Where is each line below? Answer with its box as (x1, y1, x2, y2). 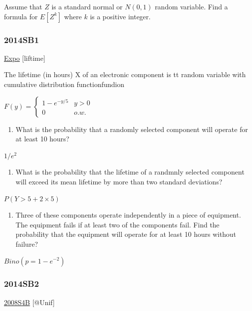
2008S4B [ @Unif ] (4, 297, 55, 307)
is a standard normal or (51, 1, 123, 11)
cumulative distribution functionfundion (4, 79, 125, 89)
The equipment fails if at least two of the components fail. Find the (15, 219, 219, 229)
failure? (15, 238, 38, 249)
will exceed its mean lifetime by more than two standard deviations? (15, 176, 222, 186)
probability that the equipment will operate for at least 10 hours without (15, 229, 236, 239)
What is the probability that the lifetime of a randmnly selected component (15, 167, 245, 177)
